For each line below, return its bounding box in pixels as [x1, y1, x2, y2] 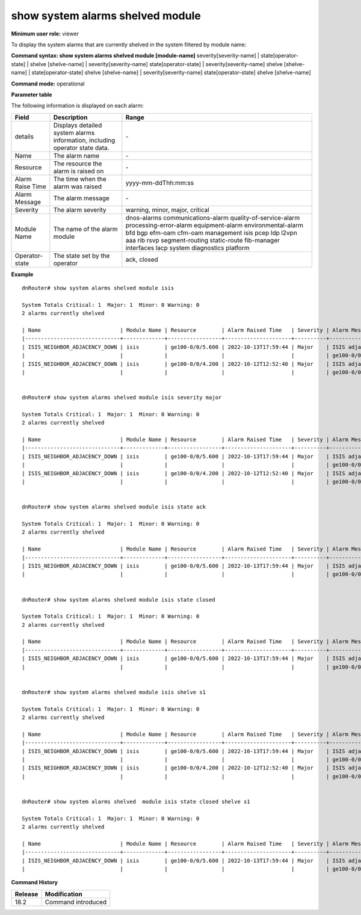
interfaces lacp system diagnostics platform [125, 244, 250, 252]
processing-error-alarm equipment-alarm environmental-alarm [125, 221, 304, 229]
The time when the [53, 174, 106, 183]
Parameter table [11, 91, 52, 98]
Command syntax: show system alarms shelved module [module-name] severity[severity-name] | [11, 52, 260, 60]
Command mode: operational [11, 80, 85, 87]
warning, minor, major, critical [125, 205, 210, 214]
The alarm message [53, 194, 110, 202]
